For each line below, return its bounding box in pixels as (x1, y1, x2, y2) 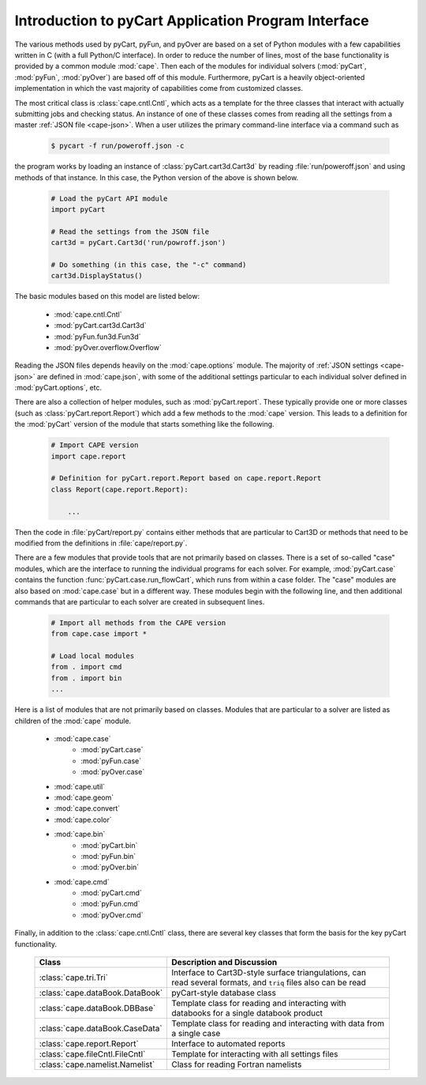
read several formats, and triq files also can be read (171, 977, 367, 988)
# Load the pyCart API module (50, 194, 168, 203)
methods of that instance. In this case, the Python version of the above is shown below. (14, 172, 299, 182)
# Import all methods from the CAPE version (50, 618, 226, 627)
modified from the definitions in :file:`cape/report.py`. (14, 538, 188, 548)
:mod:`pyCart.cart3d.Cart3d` (54, 321, 147, 330)
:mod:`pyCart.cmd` (80, 888, 142, 898)
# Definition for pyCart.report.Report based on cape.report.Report (50, 474, 322, 483)
